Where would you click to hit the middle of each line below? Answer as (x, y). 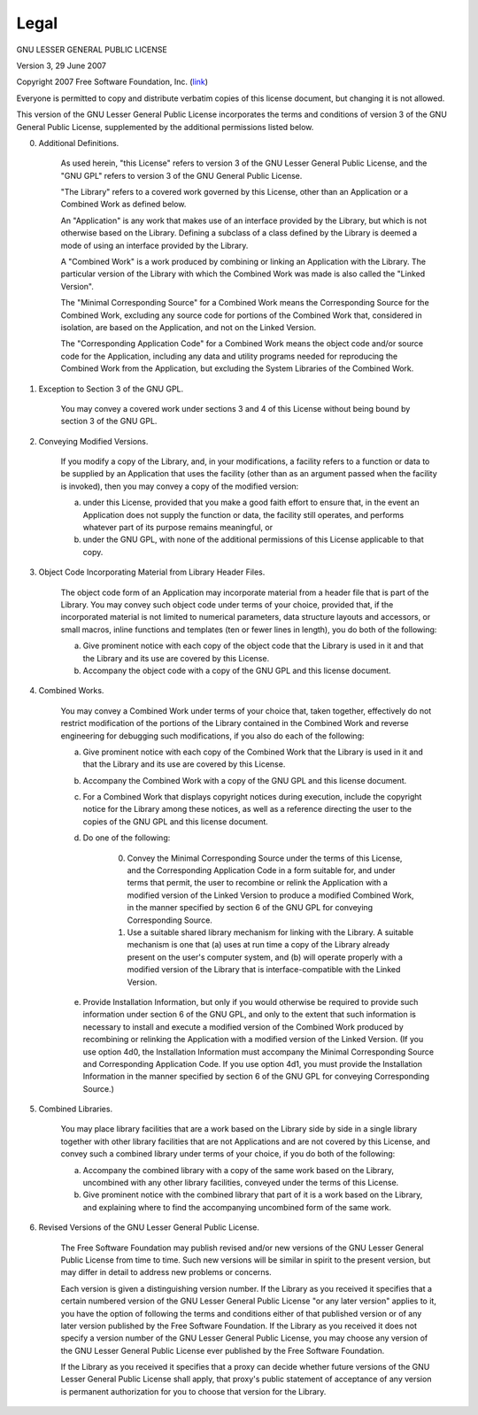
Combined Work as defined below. (123, 205)
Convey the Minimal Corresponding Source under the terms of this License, (265, 858)
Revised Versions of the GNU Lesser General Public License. (149, 1227)
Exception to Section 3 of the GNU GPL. (111, 389)
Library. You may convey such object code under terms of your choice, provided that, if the (227, 605)
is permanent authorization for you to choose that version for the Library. (193, 1391)
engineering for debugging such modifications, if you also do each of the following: (212, 736)
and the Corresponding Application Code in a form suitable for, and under (261, 870)
